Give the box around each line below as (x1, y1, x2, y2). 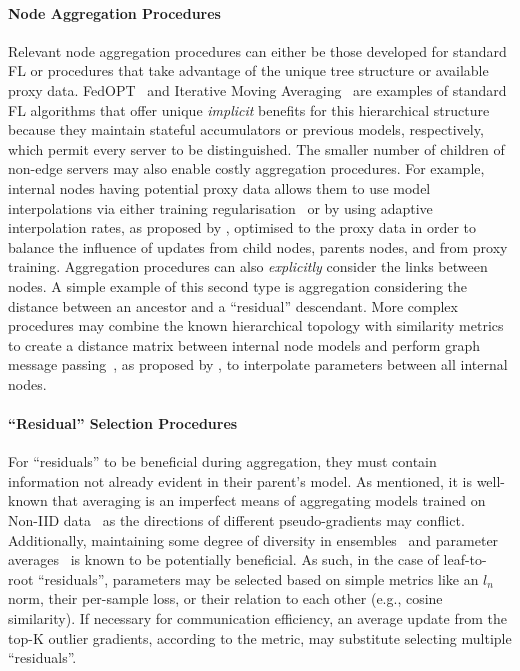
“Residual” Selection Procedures (8, 413, 238, 434)
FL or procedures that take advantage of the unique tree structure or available (8, 60, 489, 81)
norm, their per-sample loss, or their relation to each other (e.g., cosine (8, 588, 443, 609)
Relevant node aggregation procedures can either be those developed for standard (8, 40, 507, 61)
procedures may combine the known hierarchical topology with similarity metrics (8, 315, 504, 336)
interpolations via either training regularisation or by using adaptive (8, 197, 433, 218)
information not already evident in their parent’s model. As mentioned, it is (8, 470, 472, 491)
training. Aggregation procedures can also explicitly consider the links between (8, 256, 488, 277)
